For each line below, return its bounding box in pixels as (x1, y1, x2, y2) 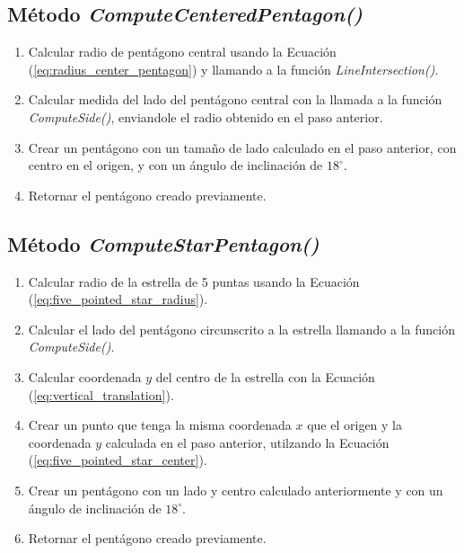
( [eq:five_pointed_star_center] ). (28, 450, 207, 469)
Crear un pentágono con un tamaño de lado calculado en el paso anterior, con (28, 138, 457, 156)
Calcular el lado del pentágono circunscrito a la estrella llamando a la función (28, 319, 455, 338)
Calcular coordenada (28, 367, 142, 386)
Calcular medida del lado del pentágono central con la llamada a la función (28, 90, 442, 109)
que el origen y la (307, 415, 402, 434)
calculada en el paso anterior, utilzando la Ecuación (105, 433, 390, 451)
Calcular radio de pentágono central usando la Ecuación (28, 42, 337, 61)
